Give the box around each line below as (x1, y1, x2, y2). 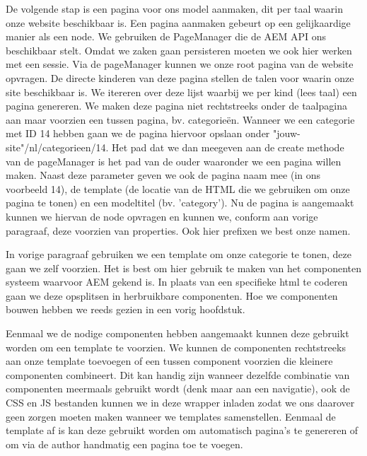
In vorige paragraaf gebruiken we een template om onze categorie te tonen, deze (6, 247, 351, 262)
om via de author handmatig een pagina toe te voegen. (6, 436, 243, 451)
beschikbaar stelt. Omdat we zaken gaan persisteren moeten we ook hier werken (6, 42, 352, 57)
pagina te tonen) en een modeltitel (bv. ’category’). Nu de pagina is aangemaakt (6, 195, 354, 210)
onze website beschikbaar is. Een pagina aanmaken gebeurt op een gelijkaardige (6, 15, 351, 30)
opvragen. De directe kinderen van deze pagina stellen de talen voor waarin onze (6, 70, 354, 85)
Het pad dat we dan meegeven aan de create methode (112, 139, 344, 154)
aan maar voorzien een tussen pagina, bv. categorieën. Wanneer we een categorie (6, 112, 355, 127)
